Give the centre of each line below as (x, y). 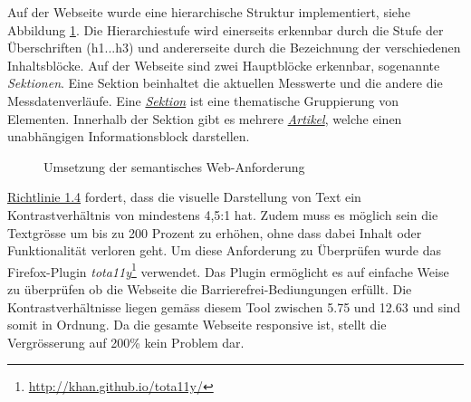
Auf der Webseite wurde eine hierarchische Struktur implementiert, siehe (209, 12)
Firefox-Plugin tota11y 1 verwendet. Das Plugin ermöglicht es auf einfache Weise (228, 270)
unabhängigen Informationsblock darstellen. (129, 136)
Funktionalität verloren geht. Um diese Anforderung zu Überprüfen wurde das (225, 250)
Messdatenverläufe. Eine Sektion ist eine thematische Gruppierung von (203, 100)
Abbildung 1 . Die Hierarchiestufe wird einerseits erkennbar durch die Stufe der (226, 29)
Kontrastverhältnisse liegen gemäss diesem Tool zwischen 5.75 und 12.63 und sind (234, 306)
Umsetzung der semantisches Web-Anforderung (174, 166)
